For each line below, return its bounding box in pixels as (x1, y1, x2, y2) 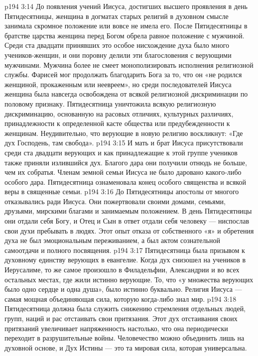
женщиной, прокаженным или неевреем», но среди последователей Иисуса (4, 79, 232, 89)
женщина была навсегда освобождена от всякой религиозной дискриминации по (4, 89, 248, 99)
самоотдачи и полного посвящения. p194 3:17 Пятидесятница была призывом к (4, 244, 245, 255)
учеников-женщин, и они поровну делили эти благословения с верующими (4, 49, 232, 60)
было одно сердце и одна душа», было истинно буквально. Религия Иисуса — (4, 284, 242, 294)
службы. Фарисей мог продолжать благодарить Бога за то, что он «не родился (4, 69, 242, 80)
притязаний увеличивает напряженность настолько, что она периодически (4, 323, 228, 333)
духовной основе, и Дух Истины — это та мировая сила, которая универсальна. (4, 342, 247, 353)
